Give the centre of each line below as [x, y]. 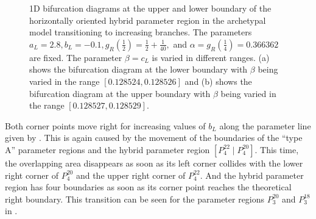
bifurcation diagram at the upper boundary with [120, 93]
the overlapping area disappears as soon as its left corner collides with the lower [154, 163]
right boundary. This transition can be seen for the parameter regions [135, 199]
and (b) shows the [218, 81]
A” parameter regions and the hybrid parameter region [107, 149]
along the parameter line [265, 125]
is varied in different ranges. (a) [211, 57]
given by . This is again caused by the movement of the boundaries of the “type [154, 138]
